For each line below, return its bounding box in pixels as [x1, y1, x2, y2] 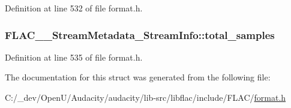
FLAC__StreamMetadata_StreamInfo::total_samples [5, 27, 275, 42]
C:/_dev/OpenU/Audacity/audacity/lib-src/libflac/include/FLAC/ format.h [5, 91, 286, 103]
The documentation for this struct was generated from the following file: [5, 71, 271, 83]
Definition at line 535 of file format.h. [5, 50, 143, 63]
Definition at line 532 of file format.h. [5, 2, 143, 14]
